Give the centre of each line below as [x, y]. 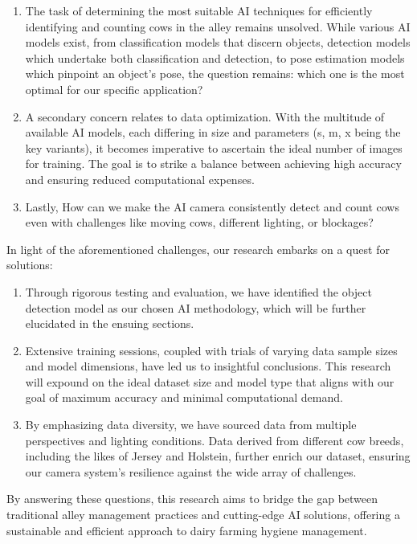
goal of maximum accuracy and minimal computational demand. [184, 397]
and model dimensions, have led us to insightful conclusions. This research [208, 366]
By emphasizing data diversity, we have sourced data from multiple [191, 425]
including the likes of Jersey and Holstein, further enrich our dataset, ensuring [218, 456]
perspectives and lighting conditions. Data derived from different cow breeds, [215, 440]
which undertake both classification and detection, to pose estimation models [215, 57]
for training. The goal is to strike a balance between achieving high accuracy [213, 164]
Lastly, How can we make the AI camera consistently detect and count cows [212, 206]
